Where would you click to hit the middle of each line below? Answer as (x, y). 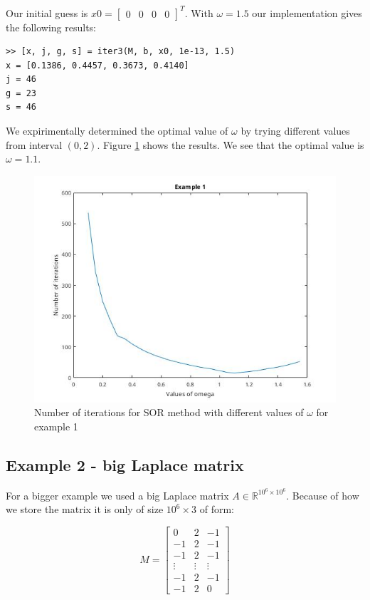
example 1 (56, 426)
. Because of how (323, 495)
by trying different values (295, 131)
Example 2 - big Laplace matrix (125, 465)
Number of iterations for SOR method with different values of (169, 412)
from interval (34, 144)
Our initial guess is (47, 12)
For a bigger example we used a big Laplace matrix (117, 495)
